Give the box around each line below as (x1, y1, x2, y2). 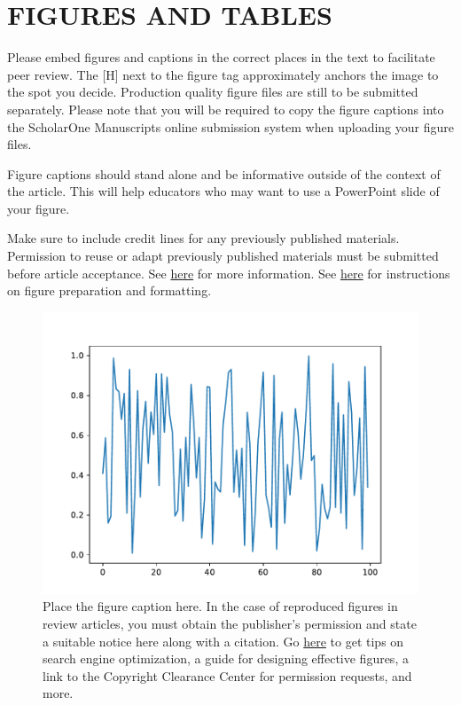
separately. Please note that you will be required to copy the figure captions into (7, 99, 444, 118)
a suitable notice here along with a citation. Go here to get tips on (43, 631, 404, 650)
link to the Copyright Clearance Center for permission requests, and (43, 666, 412, 685)
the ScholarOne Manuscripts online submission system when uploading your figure (7, 117, 454, 136)
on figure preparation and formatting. (7, 281, 212, 300)
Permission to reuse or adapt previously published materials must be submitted (7, 247, 439, 265)
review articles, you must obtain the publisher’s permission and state (43, 615, 417, 633)
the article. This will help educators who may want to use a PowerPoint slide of (7, 182, 440, 200)
